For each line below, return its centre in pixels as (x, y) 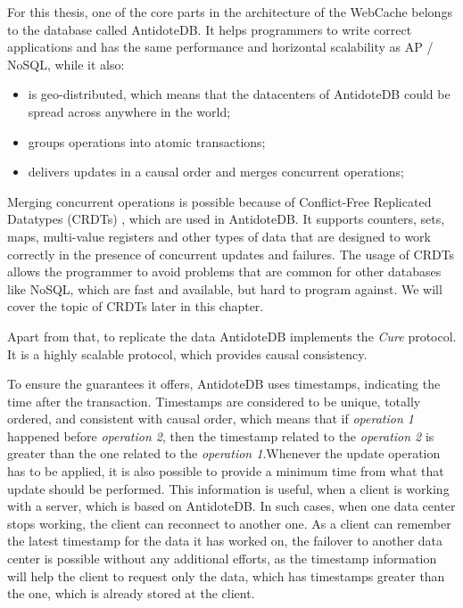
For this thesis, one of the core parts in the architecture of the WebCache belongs (230, 12)
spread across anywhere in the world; (129, 111)
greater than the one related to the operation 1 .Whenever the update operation (224, 453)
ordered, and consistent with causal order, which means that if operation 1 (211, 419)
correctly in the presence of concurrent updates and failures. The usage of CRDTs (231, 254)
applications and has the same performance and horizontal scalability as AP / (220, 47)
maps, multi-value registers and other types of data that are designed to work (219, 236)
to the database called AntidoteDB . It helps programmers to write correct (210, 29)
